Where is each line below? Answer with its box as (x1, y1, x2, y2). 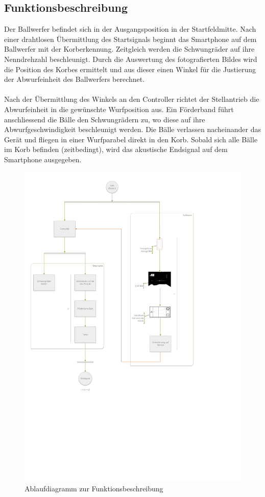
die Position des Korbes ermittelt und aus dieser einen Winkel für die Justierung (4, 63, 256, 74)
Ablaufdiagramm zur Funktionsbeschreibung (25, 483, 163, 494)
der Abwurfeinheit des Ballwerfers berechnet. (4, 74, 145, 84)
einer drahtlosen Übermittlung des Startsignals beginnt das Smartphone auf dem (4, 33, 257, 44)
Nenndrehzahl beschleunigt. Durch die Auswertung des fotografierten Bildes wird (4, 53, 257, 64)
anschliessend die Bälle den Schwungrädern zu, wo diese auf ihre (4, 114, 205, 124)
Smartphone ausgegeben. (4, 154, 82, 164)
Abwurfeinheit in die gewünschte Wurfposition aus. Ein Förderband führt (4, 103, 234, 114)
